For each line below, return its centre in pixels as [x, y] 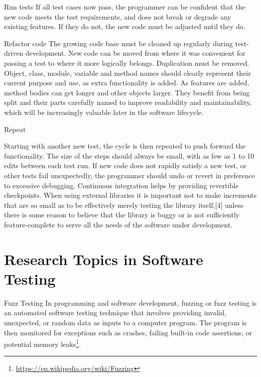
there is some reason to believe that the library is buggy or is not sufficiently [122, 215]
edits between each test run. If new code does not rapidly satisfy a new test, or [125, 165]
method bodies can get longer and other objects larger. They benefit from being [127, 92]
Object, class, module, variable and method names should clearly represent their [127, 73]
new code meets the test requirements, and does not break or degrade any [118, 16]
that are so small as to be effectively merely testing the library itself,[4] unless [124, 205]
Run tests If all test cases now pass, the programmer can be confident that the [125, 7]
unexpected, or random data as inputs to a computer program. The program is [125, 322]
